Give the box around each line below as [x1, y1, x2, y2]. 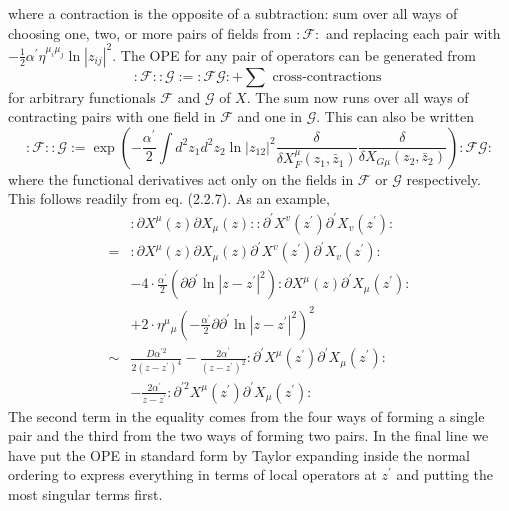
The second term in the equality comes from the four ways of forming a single [8, 405, 485, 426]
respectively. [406, 168, 481, 189]
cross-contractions [272, 69, 382, 84]
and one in [237, 106, 303, 127]
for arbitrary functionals [8, 86, 156, 107]
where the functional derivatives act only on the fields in [8, 168, 354, 189]
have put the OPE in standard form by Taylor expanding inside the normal [8, 444, 470, 465]
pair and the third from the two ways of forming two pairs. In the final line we [8, 425, 489, 446]
